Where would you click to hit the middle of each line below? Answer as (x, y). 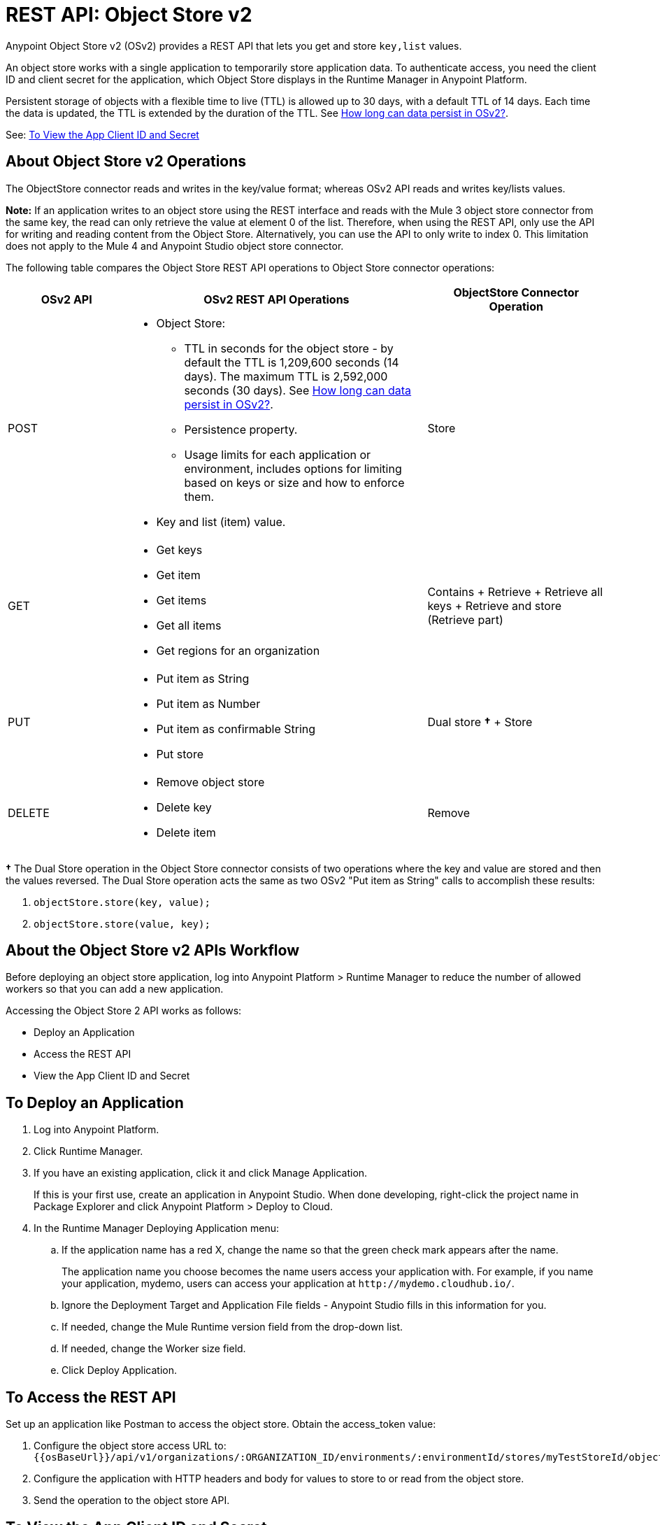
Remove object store (210, 782)
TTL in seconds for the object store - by (289, 348)
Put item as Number (208, 703)
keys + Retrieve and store (494, 605)
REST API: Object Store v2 (129, 15)
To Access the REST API (91, 1397)
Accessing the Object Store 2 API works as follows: (124, 1011)
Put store (180, 754)
